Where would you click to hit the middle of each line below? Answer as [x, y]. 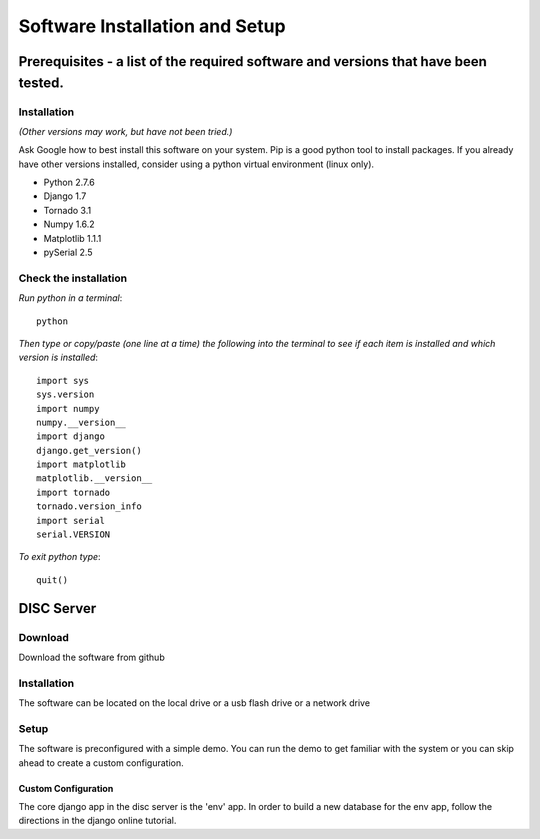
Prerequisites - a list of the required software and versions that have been [252, 61]
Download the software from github [91, 657]
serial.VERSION [73, 534]
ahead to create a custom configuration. [101, 762]
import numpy [68, 408]
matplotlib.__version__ [94, 478]
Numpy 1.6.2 [69, 224]
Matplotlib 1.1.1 [72, 238]
